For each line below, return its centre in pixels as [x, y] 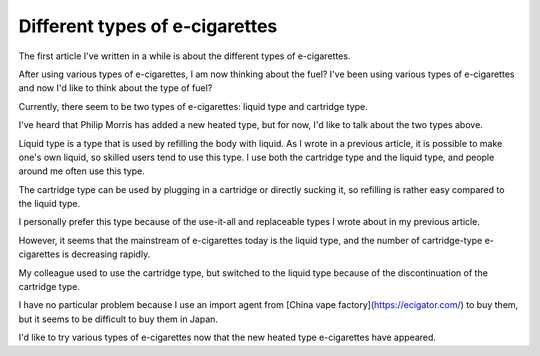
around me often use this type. [81, 171]
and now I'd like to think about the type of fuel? [115, 88]
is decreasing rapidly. [106, 254]
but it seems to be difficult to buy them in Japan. [118, 319]
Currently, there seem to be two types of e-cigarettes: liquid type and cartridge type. [193, 106]
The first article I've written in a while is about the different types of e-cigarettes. [184, 56]
